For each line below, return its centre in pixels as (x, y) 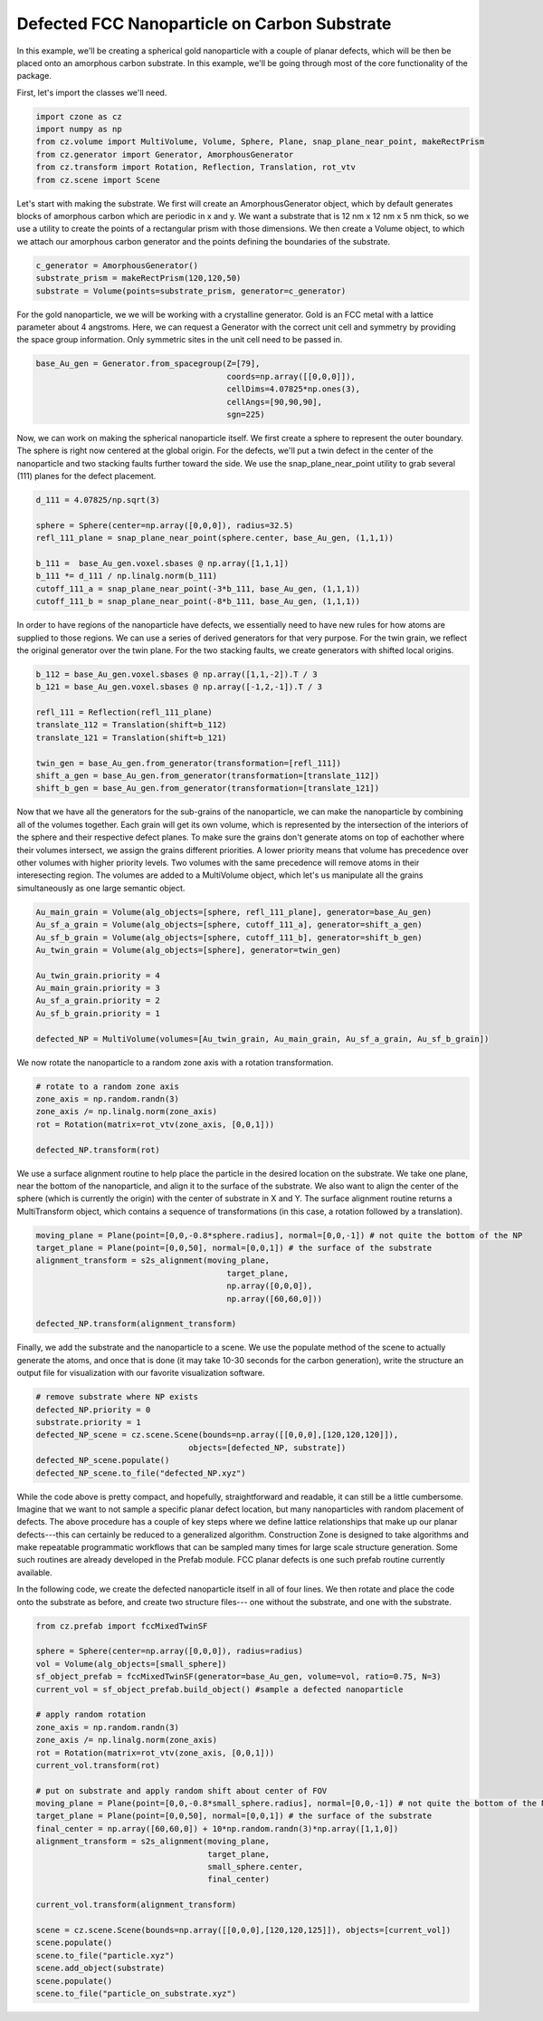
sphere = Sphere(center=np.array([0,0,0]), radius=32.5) (165, 525)
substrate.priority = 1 (89, 1422)
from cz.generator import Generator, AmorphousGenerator (165, 154)
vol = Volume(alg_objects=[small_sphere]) (131, 1664)
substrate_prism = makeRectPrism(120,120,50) (138, 278)
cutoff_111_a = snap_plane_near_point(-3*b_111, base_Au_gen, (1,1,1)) (198, 588)
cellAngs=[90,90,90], (275, 402)
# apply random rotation (91, 1715)
